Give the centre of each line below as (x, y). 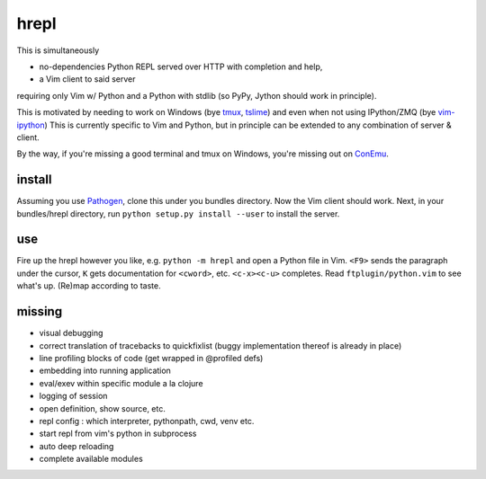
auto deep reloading (76, 446)
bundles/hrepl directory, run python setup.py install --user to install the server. (178, 213)
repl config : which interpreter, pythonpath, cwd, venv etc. (147, 421)
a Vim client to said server (87, 79)
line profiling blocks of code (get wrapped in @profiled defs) (151, 358)
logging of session (73, 396)
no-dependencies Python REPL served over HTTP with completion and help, (181, 67)
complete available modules (91, 459)
